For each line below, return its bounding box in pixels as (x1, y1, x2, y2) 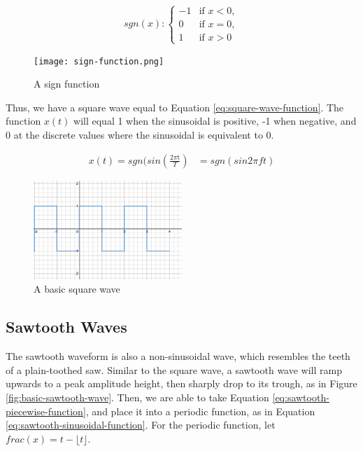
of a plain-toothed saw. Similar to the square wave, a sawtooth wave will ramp (6, 362, 342, 377)
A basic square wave (34, 282, 120, 296)
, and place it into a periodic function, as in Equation (85, 403, 315, 418)
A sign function (34, 76, 100, 91)
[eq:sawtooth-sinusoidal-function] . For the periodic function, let (6, 417, 276, 432)
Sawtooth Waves (6, 316, 127, 338)
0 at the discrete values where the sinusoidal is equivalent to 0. (6, 127, 274, 142)
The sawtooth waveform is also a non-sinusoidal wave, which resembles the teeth (6, 349, 350, 363)
